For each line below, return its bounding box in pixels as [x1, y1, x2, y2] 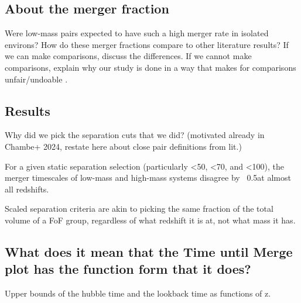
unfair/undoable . [5, 73, 68, 85]
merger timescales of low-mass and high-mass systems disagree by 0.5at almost [5, 171, 291, 184]
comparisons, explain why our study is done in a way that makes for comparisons [5, 61, 296, 73]
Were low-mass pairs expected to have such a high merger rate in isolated [5, 27, 269, 39]
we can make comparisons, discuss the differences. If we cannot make [5, 50, 252, 62]
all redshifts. [5, 183, 49, 195]
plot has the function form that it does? [5, 260, 251, 278]
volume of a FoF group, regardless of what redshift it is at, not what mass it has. [5, 214, 296, 226]
